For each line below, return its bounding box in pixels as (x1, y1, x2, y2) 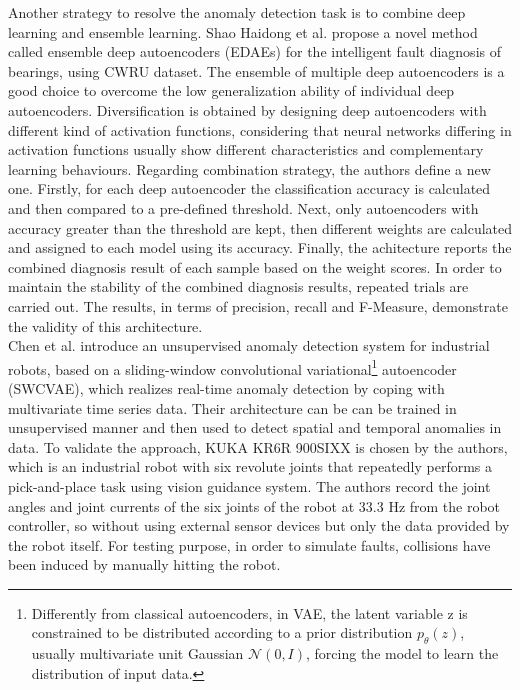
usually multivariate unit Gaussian (31, 643, 244, 664)
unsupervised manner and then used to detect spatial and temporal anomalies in (8, 417, 502, 438)
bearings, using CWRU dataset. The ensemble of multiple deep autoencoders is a (8, 60, 505, 81)
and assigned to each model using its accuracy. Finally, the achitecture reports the (8, 237, 512, 258)
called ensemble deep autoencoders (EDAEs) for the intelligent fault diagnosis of (8, 41, 501, 62)
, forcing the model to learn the (306, 643, 499, 664)
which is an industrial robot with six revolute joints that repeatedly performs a (8, 456, 493, 477)
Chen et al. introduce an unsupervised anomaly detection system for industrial (8, 335, 490, 356)
